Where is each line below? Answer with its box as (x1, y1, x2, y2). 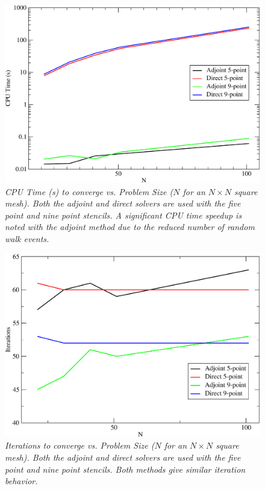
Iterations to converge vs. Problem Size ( (5, 439, 155, 452)
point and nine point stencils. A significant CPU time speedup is (5, 208, 242, 221)
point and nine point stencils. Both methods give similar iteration (5, 463, 246, 475)
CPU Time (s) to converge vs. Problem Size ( (5, 185, 173, 198)
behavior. (5, 475, 38, 487)
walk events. (5, 232, 49, 245)
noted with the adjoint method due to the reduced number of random (5, 220, 255, 233)
